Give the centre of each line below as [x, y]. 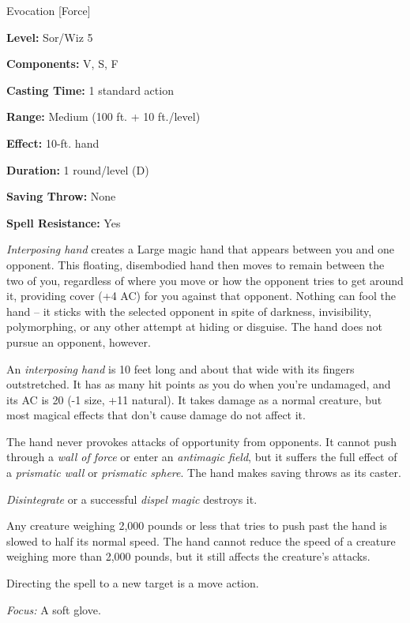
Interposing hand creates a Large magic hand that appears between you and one [201, 249]
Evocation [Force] [49, 10]
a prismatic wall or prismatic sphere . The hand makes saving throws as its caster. [204, 473]
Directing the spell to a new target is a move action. [133, 583]
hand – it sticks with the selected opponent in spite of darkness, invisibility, [189, 311]
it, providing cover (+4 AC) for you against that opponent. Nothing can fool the [201, 296]
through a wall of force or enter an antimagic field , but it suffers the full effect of [202, 457]
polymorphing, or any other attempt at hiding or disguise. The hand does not [195, 327]
